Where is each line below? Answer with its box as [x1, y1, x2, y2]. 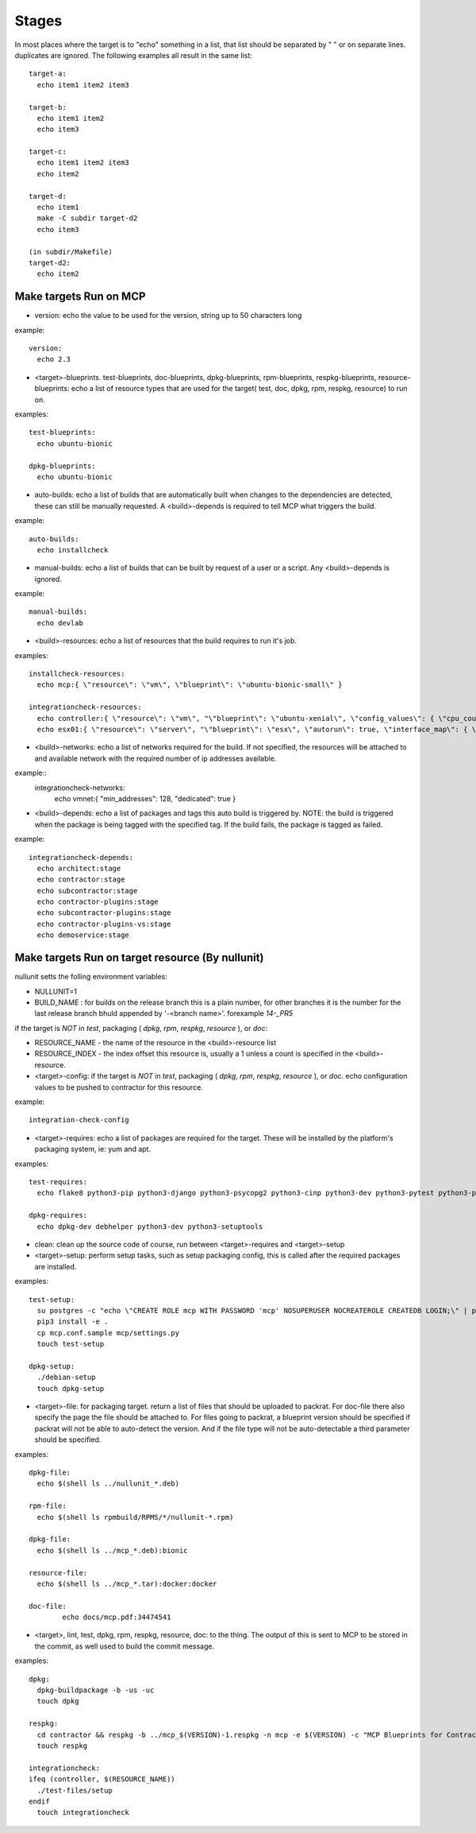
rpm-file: [29, 1502, 67, 1510]
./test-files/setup [36, 1785, 113, 1795]
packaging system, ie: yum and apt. [34, 1145, 151, 1154]
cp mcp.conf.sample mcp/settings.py [36, 1328, 180, 1337]
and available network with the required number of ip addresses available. [34, 754, 277, 763]
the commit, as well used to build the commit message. [34, 1641, 214, 1651]
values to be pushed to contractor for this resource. [34, 1082, 204, 1092]
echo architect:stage [36, 863, 121, 873]
